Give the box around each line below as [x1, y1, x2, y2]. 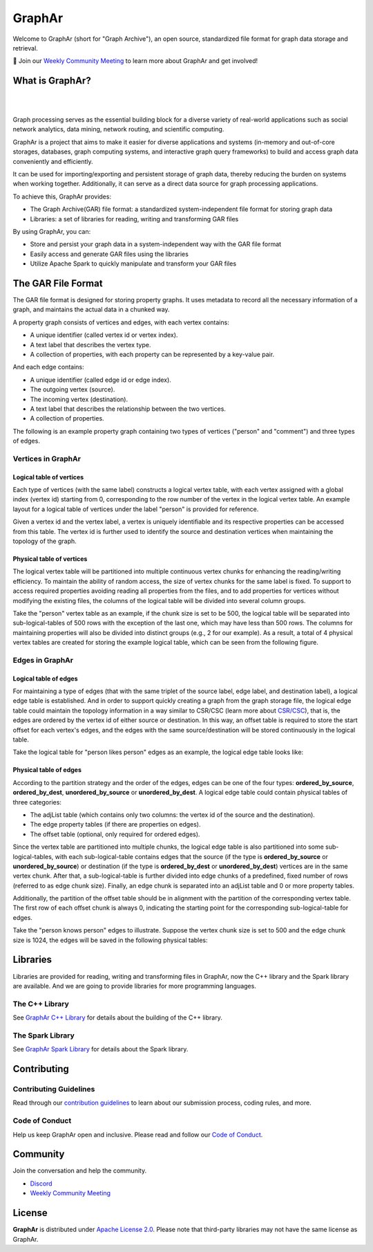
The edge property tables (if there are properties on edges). [30, 820, 201, 829]
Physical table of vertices [12, 554, 88, 563]
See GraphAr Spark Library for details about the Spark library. [12, 1045, 189, 1053]
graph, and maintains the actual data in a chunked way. [12, 305, 170, 314]
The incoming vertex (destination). [30, 395, 128, 403]
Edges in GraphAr [12, 655, 74, 665]
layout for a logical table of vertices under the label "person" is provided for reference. [12, 505, 259, 513]
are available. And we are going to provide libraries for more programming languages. [12, 982, 257, 990]
